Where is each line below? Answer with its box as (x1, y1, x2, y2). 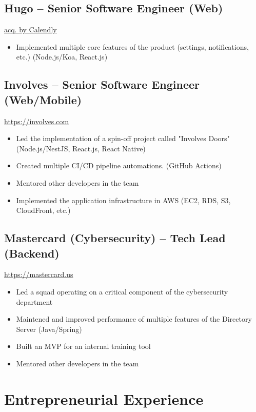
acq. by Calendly (4, 24, 57, 35)
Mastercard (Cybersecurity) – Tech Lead (4, 230, 226, 246)
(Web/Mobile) (4, 91, 82, 107)
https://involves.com (4, 115, 69, 126)
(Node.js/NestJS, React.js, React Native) (16, 143, 146, 153)
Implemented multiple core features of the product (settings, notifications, (16, 41, 249, 52)
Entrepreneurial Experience (4, 388, 204, 409)
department (16, 296, 53, 307)
